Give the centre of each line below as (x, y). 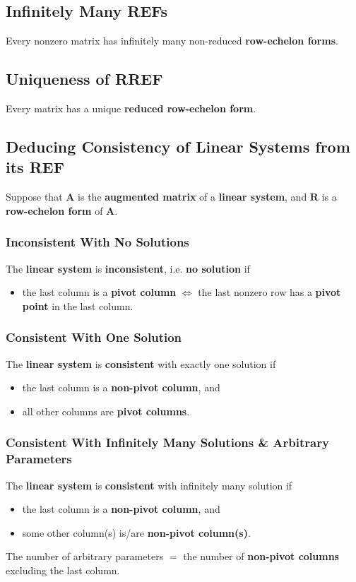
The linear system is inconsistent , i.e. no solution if (128, 268)
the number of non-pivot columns (261, 556)
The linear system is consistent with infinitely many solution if (149, 485)
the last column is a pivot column (99, 292)
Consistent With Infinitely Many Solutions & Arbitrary (167, 443)
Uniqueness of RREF (84, 79)
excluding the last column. (63, 570)
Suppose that (34, 197)
